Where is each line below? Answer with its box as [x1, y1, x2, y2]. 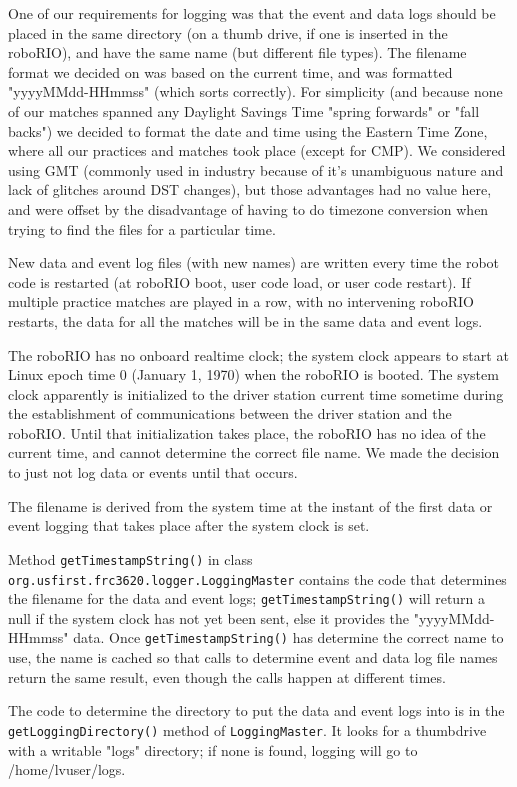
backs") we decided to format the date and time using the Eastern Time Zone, [8, 120, 488, 141]
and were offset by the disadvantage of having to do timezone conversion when [8, 198, 489, 219]
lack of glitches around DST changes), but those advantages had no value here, [8, 179, 492, 200]
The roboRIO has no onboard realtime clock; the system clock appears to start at [8, 344, 509, 365]
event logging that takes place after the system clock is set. [8, 515, 370, 536]
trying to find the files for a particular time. [8, 218, 276, 239]
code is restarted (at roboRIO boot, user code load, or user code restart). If [8, 271, 471, 292]
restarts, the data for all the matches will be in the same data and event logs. [8, 310, 483, 331]
